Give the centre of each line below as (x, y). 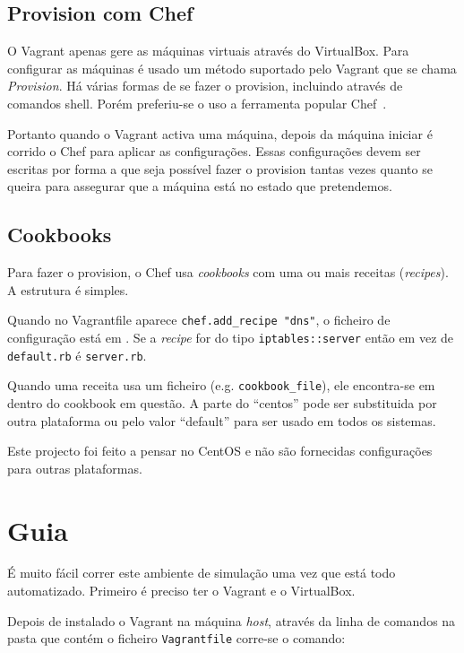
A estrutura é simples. (68, 289)
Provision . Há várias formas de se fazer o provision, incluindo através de (205, 86)
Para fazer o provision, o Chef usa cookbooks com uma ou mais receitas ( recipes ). (228, 272)
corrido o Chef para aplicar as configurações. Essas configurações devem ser (214, 151)
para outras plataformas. (75, 468)
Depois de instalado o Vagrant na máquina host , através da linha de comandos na (232, 620)
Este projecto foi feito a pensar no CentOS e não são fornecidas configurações (220, 451)
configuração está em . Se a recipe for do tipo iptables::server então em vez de (231, 337)
